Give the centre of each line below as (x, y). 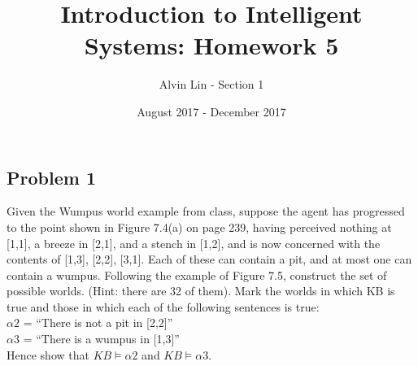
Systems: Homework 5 (211, 45)
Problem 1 (51, 177)
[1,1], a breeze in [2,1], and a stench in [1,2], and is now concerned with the (194, 243)
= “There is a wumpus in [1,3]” (101, 339)
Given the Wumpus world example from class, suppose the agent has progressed (206, 211)
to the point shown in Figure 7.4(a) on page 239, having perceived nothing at (199, 227)
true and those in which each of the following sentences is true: (163, 306)
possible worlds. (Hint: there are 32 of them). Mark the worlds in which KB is (201, 291)
